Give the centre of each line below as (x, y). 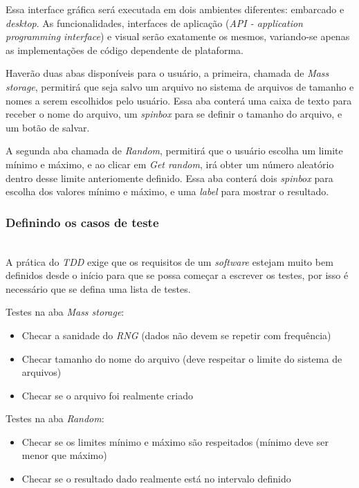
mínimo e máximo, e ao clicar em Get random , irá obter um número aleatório (170, 164)
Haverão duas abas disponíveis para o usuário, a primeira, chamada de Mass (167, 73)
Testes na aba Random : (55, 418)
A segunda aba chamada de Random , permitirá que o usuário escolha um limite (174, 151)
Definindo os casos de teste (82, 222)
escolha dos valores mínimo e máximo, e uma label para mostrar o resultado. (167, 191)
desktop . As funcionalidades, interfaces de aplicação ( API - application (154, 22)
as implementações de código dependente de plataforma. (125, 49)
